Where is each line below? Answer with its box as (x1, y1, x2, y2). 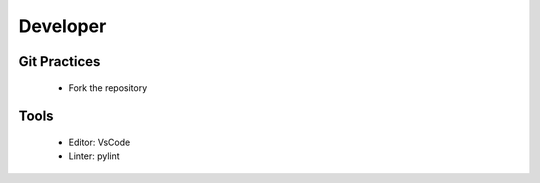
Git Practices (18, 53, 101, 70)
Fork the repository (68, 81, 148, 94)
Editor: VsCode (68, 136, 131, 148)
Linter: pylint (68, 150, 120, 162)
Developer (18, 15, 107, 37)
